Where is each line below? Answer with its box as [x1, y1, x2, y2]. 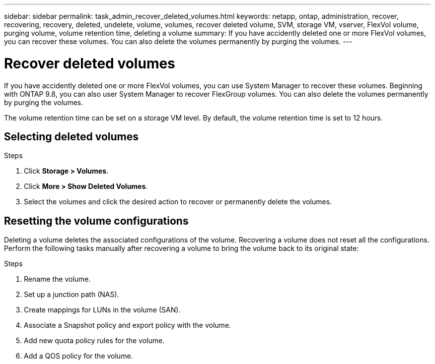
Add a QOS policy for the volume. [24, 352, 133, 361]
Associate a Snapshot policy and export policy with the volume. [24, 321, 231, 330]
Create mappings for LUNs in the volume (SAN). [24, 305, 181, 314]
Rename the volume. [24, 275, 91, 284]
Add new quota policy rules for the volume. [24, 336, 165, 345]
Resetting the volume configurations [4, 214, 189, 227]
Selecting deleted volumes [4, 130, 139, 143]
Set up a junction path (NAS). [24, 290, 119, 299]
